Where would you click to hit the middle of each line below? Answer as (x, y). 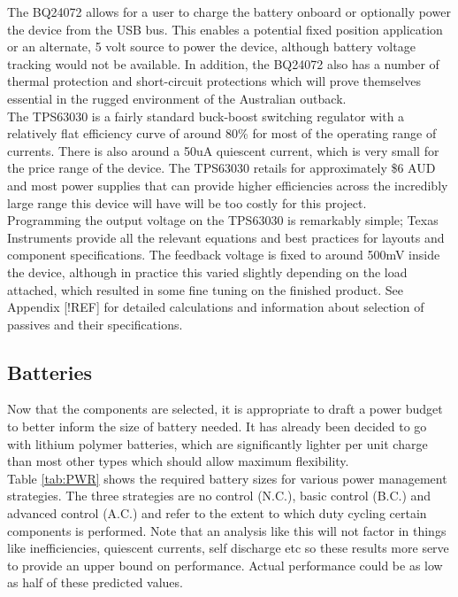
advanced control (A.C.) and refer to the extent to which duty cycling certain (217, 513)
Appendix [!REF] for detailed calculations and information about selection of (216, 307)
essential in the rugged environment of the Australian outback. (177, 98)
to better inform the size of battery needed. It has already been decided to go (217, 426)
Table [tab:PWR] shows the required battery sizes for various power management (227, 478)
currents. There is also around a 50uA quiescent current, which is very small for (223, 150)
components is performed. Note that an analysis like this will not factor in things (227, 530)
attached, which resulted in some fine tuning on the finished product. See (205, 289)
